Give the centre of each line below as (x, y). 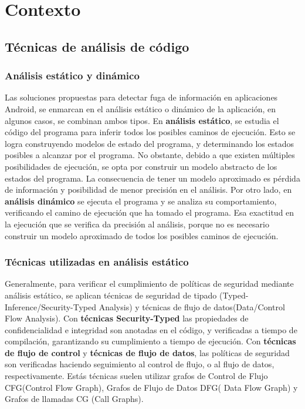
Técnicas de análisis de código (97, 46)
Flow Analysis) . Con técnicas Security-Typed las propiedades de (127, 318)
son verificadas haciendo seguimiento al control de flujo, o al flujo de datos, (140, 364)
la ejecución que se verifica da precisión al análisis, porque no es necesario (137, 224)
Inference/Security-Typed (51, 306)
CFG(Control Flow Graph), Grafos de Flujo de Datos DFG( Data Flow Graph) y (151, 387)
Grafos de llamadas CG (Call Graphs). (74, 399)
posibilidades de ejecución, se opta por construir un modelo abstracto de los (141, 166)
